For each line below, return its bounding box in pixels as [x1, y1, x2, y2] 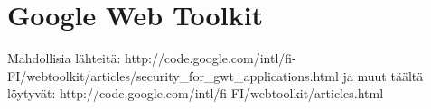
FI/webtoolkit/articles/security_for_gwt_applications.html [7, 66, 339, 85]
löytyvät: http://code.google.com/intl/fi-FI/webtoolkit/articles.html [7, 84, 384, 103]
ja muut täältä [342, 66, 424, 85]
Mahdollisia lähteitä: [7, 49, 121, 68]
